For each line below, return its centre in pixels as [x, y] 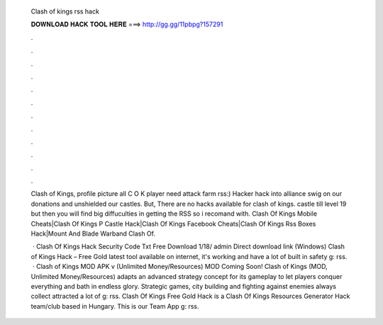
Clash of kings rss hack [65, 11]
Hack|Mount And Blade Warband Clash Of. [93, 233]
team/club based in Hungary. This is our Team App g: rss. [115, 306]
